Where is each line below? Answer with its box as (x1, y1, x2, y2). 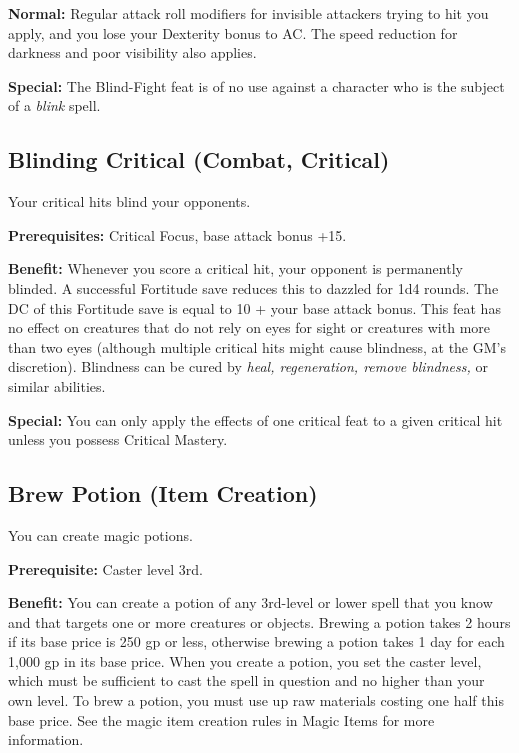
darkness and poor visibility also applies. (8, 42, 257, 63)
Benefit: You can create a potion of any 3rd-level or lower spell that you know (8, 592, 493, 613)
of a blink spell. (8, 95, 101, 116)
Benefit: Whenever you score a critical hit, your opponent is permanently (8, 258, 463, 279)
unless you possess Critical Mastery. (8, 429, 228, 450)
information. (8, 729, 84, 750)
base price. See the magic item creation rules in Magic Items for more (8, 709, 435, 730)
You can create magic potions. (8, 524, 193, 545)
